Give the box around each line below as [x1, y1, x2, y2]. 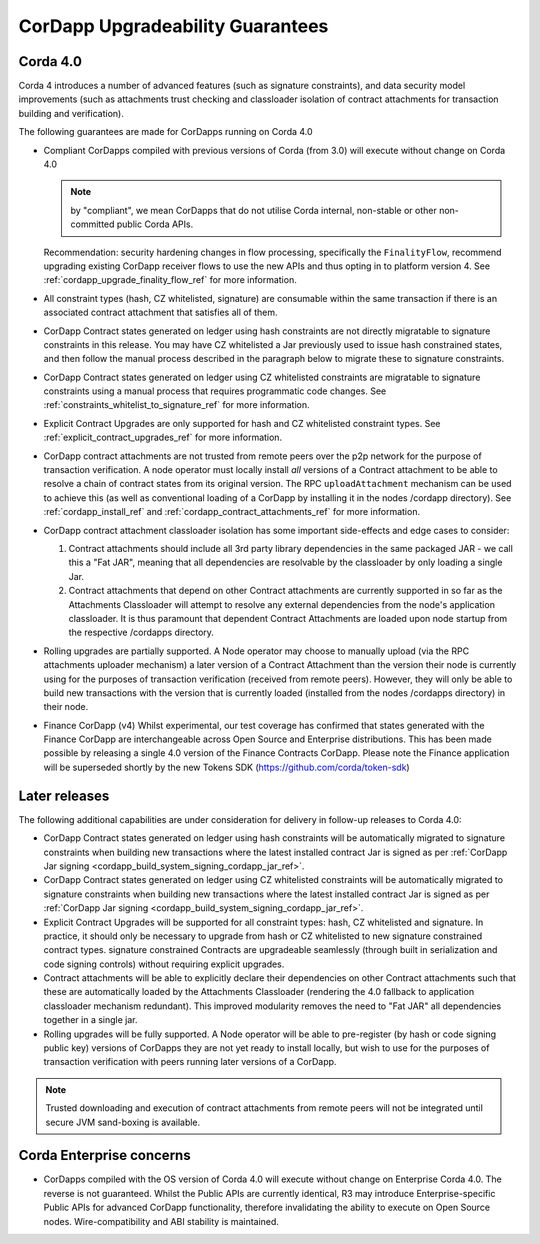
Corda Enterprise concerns [18, 1147, 191, 1164]
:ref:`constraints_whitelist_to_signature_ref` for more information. [43, 399, 310, 411]
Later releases [18, 787, 110, 804]
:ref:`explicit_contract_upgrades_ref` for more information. [43, 431, 283, 444]
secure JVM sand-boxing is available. [45, 1116, 201, 1128]
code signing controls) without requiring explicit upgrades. [43, 958, 285, 970]
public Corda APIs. [116, 218, 194, 230]
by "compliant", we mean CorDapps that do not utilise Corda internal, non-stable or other [70, 204, 437, 216]
